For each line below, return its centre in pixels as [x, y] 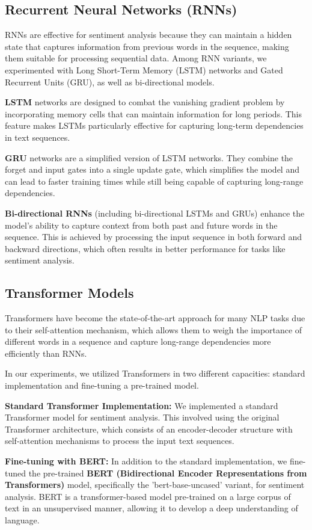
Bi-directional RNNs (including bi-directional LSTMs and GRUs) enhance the [155, 213]
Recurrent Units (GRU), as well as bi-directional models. [110, 82]
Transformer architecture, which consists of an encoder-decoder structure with [149, 429]
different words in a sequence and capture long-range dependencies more [138, 341]
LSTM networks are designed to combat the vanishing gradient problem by [145, 102]
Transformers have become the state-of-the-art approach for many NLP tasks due [155, 318]
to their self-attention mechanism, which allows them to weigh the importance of [154, 329]
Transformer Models [69, 293]
